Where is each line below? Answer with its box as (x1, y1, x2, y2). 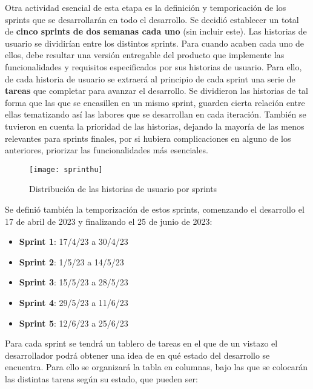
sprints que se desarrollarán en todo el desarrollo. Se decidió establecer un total (5, 13, 299, 25)
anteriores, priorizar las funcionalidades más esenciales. (5, 144, 208, 156)
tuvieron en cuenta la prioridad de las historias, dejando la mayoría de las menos (5, 119, 305, 132)
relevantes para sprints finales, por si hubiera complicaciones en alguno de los (5, 131, 291, 144)
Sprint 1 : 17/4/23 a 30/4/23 (19, 235, 128, 248)
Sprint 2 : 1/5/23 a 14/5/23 (19, 255, 124, 268)
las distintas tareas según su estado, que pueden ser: (5, 372, 198, 385)
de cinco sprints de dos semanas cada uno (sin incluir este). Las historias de (5, 25, 307, 38)
